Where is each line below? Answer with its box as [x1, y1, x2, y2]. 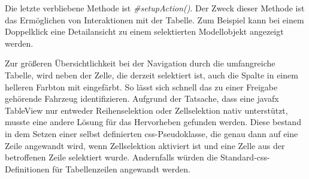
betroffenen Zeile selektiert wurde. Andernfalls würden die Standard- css [5, 151, 268, 163]
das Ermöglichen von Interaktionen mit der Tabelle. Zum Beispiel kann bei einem [5, 13, 304, 26]
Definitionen [5, 162, 50, 175]
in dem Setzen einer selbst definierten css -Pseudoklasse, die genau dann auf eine [5, 127, 298, 139]
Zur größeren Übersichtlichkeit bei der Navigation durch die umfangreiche [5, 57, 275, 69]
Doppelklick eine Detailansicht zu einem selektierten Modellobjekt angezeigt [5, 25, 284, 38]
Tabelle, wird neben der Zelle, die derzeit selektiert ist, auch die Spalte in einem [5, 68, 298, 81]
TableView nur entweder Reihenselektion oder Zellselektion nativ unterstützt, [5, 104, 288, 116]
